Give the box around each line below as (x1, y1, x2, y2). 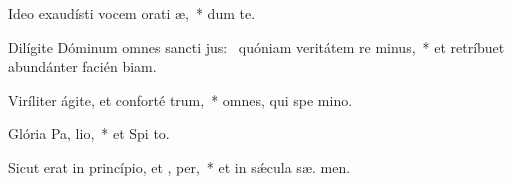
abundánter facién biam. (8, 56, 157, 77)
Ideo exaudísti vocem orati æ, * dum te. (8, 3, 256, 23)
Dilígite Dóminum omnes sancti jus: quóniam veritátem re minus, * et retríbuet (8, 36, 505, 57)
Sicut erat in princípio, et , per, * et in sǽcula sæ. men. (8, 156, 351, 177)
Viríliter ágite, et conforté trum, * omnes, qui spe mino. (8, 89, 353, 110)
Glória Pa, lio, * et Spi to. (8, 123, 170, 144)
